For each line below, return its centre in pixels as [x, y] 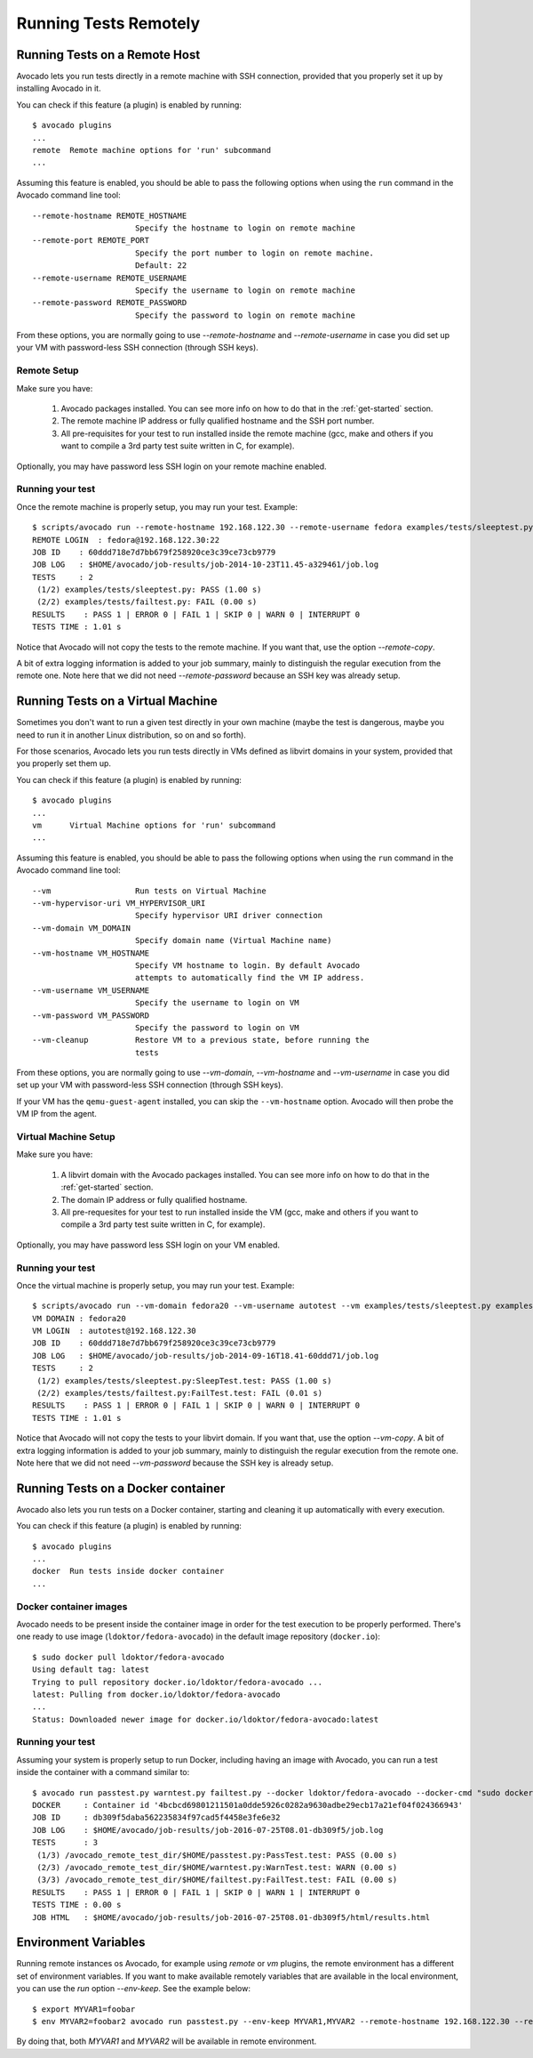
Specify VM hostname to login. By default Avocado [247, 965]
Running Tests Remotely [108, 23]
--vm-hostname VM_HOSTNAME [91, 953]
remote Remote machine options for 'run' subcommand [151, 150]
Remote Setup [48, 371]
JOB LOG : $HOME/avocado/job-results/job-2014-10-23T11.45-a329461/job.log [206, 565]
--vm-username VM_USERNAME [91, 990]
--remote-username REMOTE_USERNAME [110, 278]
